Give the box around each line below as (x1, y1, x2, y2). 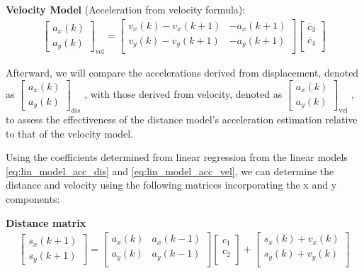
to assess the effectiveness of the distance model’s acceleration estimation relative (6, 112, 358, 127)
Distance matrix (6, 215, 86, 230)
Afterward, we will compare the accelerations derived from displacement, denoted (6, 65, 359, 80)
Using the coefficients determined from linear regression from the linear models (6, 150, 348, 165)
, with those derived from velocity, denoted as (84, 87, 283, 101)
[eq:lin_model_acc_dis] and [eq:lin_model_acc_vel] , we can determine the (6, 163, 334, 178)
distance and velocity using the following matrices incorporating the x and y (6, 177, 337, 192)
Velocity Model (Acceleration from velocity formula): (6, 2, 246, 16)
